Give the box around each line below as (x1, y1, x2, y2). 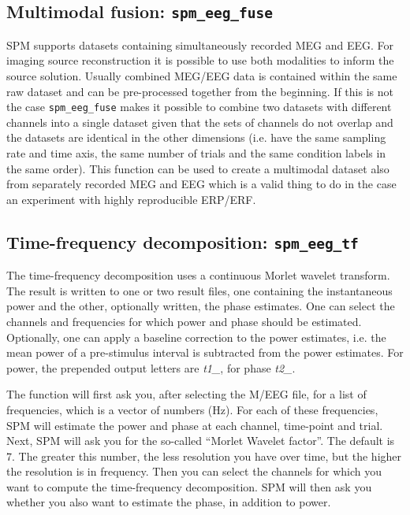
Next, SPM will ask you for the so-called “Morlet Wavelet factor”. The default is (6, 432, 395, 449)
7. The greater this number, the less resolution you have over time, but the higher (6, 447, 402, 464)
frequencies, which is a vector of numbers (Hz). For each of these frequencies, (6, 401, 378, 417)
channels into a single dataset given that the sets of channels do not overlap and (6, 113, 393, 130)
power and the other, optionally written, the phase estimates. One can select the (6, 298, 395, 314)
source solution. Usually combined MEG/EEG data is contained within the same (6, 67, 397, 83)
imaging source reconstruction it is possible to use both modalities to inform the (6, 52, 394, 69)
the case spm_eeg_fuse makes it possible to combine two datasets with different (6, 98, 392, 115)
